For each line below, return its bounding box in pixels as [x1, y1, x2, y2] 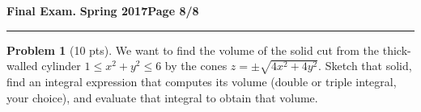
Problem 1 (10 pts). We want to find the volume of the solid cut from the [6, 41, 380, 58]
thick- [382, 41, 411, 58]
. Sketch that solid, [318, 57, 412, 74]
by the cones [164, 57, 228, 74]
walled [6, 57, 38, 74]
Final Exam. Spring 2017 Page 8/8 [6, 2, 199, 19]
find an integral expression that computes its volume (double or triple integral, [6, 73, 397, 89]
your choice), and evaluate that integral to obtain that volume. [6, 89, 318, 106]
